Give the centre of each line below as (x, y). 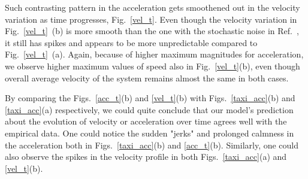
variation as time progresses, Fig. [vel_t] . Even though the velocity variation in (151, 19)
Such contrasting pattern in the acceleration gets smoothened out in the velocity (153, 7)
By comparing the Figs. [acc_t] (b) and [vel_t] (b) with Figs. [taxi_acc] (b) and (150, 98)
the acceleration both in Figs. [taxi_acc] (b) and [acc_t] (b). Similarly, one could (152, 145)
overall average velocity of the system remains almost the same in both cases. (147, 78)
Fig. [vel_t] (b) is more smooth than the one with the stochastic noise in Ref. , (152, 31)
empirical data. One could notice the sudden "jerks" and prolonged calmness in (150, 133)
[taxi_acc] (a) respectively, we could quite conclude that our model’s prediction (149, 109)
